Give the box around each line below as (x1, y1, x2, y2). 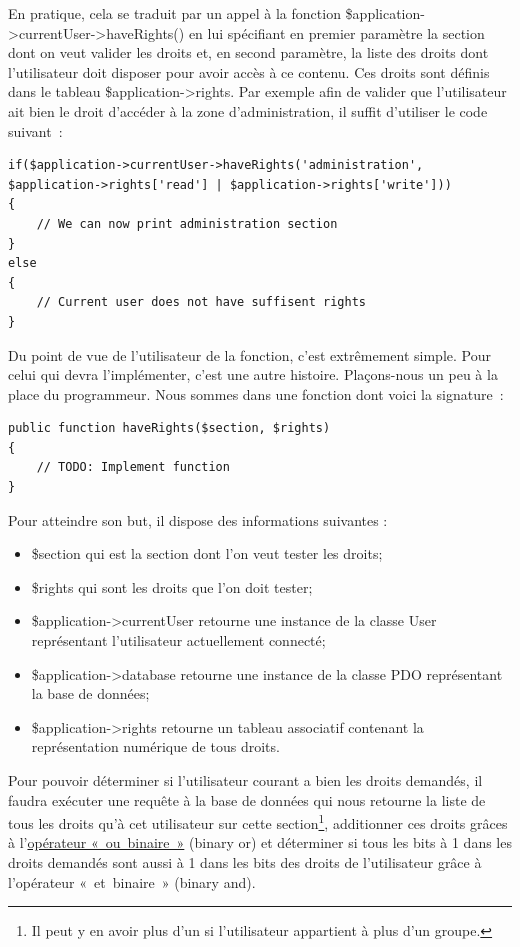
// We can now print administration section (36, 216, 338, 231)
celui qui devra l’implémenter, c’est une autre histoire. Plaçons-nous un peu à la (8, 364, 498, 385)
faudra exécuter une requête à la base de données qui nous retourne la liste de (8, 789, 486, 810)
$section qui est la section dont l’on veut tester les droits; (31, 543, 383, 564)
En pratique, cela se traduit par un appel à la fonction (8, 3, 341, 23)
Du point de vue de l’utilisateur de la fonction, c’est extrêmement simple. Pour (8, 344, 491, 365)
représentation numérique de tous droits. (31, 736, 280, 757)
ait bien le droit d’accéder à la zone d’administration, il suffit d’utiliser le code (8, 100, 488, 121)
